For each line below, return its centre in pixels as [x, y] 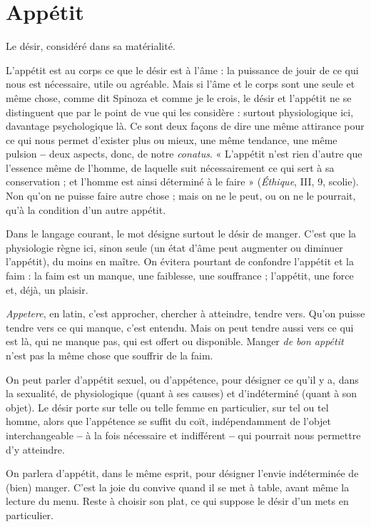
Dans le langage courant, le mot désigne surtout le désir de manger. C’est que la [181, 234]
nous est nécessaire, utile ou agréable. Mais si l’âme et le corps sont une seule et [181, 84]
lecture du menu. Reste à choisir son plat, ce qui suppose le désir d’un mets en [177, 501]
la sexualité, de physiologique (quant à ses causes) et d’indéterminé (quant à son [182, 393]
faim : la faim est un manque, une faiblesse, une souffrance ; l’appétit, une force [180, 276]
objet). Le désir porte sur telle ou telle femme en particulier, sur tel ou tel [167, 407]
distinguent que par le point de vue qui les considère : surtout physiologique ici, [180, 112]
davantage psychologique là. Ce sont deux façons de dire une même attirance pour [185, 126]
